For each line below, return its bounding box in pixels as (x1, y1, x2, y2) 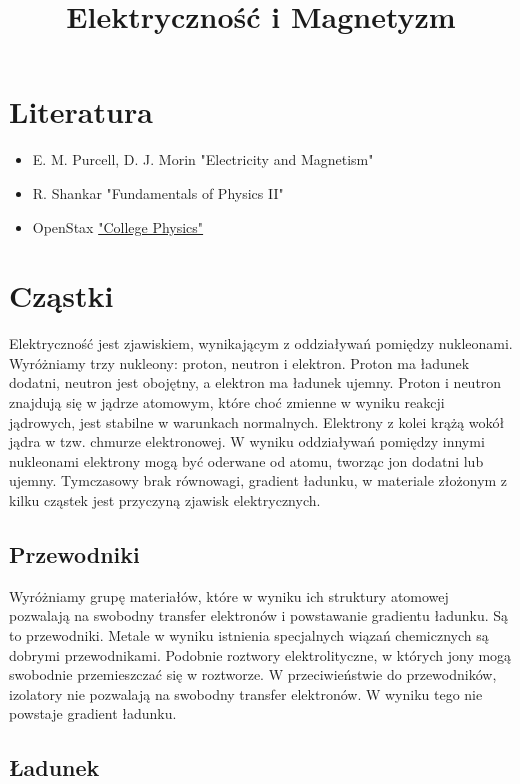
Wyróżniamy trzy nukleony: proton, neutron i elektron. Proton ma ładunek (9, 352, 470, 373)
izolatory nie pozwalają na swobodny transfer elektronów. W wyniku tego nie (9, 683, 483, 704)
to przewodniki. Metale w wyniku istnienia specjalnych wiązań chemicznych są (9, 624, 489, 645)
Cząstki (9, 275, 114, 316)
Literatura (9, 91, 153, 132)
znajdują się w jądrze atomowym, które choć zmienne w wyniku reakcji (9, 392, 445, 412)
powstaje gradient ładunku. (9, 703, 177, 724)
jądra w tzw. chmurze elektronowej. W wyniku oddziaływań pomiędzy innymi (9, 431, 485, 452)
